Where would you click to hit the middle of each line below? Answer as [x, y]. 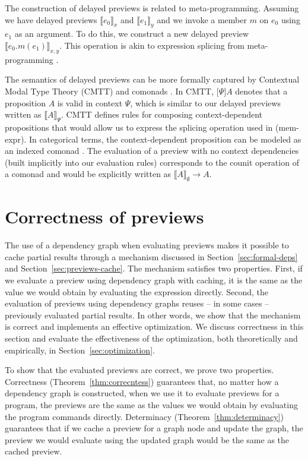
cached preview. [34, 451]
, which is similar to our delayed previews [205, 102]
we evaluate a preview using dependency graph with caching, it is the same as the [154, 280]
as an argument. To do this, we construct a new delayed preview [132, 34]
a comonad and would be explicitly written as [88, 174]
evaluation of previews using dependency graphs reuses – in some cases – [137, 303]
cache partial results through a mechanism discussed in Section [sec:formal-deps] [151, 256]
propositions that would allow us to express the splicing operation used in [139, 127]
